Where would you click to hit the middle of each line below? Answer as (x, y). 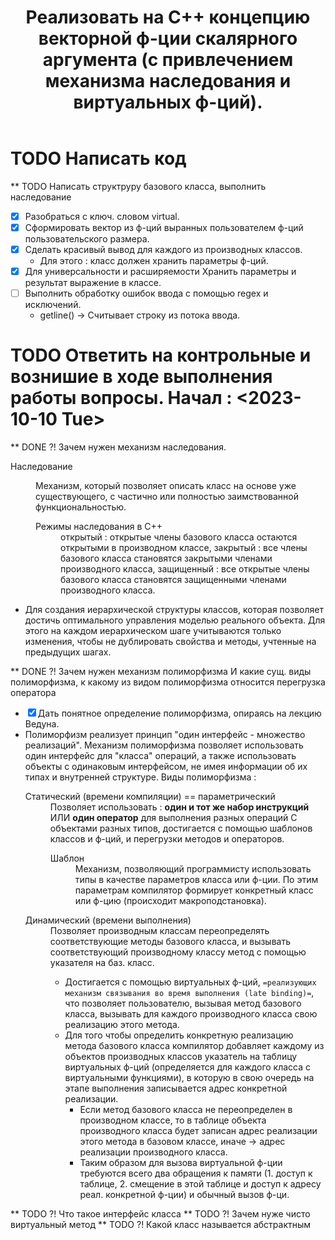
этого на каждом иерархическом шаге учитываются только (153, 631)
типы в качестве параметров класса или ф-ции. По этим (196, 880)
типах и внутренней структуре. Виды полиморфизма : (140, 777)
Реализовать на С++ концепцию (168, 17)
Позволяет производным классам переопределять (159, 931)
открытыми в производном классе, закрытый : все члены (184, 548)
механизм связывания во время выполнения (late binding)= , (189, 993)
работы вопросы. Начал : (121, 398)
